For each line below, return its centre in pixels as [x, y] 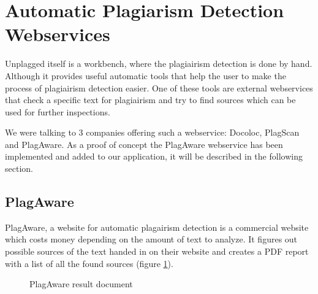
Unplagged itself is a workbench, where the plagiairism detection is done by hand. [159, 64]
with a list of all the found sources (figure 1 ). [89, 263]
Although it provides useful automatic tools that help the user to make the [146, 75]
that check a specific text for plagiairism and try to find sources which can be [150, 100]
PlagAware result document [81, 284]
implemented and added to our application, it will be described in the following [154, 156]
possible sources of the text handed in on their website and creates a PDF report [157, 251]
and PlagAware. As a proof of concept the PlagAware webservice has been [144, 144]
